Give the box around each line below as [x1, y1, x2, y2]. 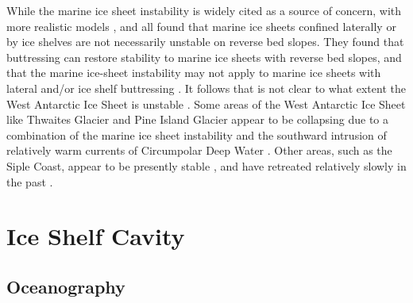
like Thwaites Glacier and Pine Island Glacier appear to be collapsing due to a [6, 111, 389, 128]
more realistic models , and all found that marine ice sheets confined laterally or [6, 17, 396, 34]
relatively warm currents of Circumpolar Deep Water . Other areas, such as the [6, 142, 392, 159]
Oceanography [6, 274, 125, 298]
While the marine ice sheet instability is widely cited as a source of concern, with [6, 2, 402, 18]
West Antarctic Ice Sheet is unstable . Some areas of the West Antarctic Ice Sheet [6, 95, 406, 112]
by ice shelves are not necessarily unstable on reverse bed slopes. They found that [6, 33, 404, 50]
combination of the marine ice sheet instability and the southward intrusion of [6, 126, 387, 143]
